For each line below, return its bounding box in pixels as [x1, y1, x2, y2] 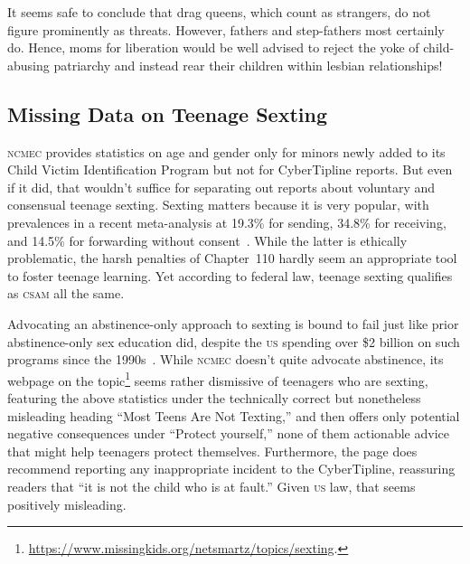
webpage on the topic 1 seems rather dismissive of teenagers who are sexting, [7, 368, 428, 390]
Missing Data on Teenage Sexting [7, 99, 327, 127]
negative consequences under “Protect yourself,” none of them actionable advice [7, 424, 449, 443]
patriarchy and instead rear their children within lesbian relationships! [53, 55, 443, 74]
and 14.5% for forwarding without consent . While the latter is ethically [7, 230, 408, 249]
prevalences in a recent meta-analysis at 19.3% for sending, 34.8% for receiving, [7, 212, 446, 231]
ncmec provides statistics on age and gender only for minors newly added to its [7, 142, 446, 161]
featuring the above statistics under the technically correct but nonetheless [7, 388, 421, 407]
